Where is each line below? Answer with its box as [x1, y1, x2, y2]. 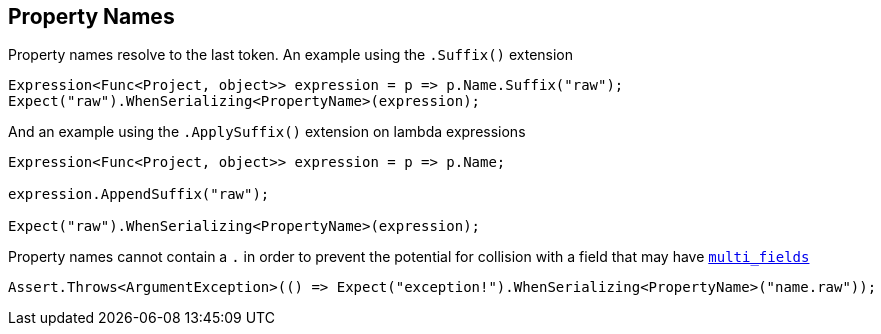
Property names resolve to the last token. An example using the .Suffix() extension [8, 46, 574, 64]
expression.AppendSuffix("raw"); [8, 186, 270, 203]
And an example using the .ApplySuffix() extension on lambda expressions [8, 123, 526, 141]
